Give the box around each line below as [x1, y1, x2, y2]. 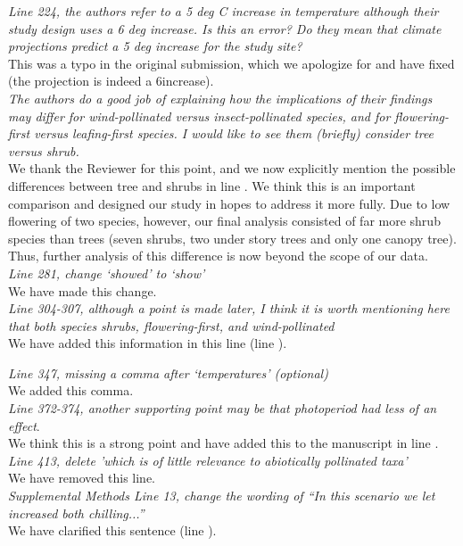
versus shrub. [8, 141, 79, 160]
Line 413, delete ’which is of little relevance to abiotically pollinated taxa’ [8, 451, 408, 469]
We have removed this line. [8, 468, 155, 487]
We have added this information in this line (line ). [8, 334, 287, 352]
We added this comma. [8, 381, 134, 400]
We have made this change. [8, 281, 157, 300]
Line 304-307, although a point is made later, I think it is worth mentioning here [8, 299, 450, 318]
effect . [8, 416, 40, 434]
